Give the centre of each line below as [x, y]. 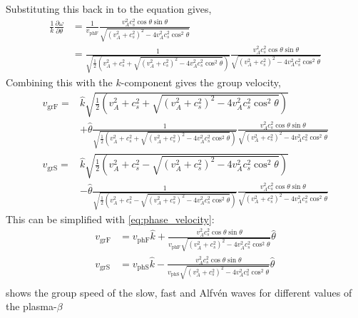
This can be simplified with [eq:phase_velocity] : [110, 219]
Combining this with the [59, 82]
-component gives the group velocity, [201, 82]
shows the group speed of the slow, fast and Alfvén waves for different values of [179, 292]
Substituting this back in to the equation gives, [109, 9]
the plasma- [31, 306]
